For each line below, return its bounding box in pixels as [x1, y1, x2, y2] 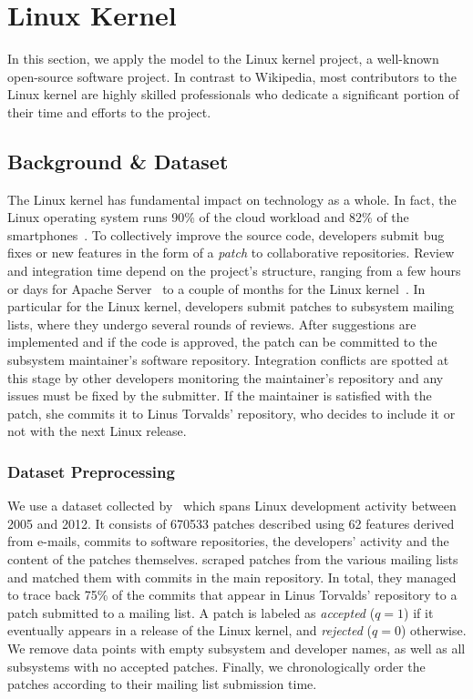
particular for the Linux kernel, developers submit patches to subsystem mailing [7, 297, 455, 316]
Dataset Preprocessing [7, 460, 175, 482]
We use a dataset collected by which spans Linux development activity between [7, 496, 457, 515]
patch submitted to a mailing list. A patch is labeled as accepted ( [7, 603, 375, 622]
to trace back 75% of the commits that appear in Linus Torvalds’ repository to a [7, 585, 458, 604]
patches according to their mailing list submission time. [7, 674, 317, 694]
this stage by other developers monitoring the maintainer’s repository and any [7, 368, 444, 387]
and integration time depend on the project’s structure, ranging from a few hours [7, 261, 461, 280]
